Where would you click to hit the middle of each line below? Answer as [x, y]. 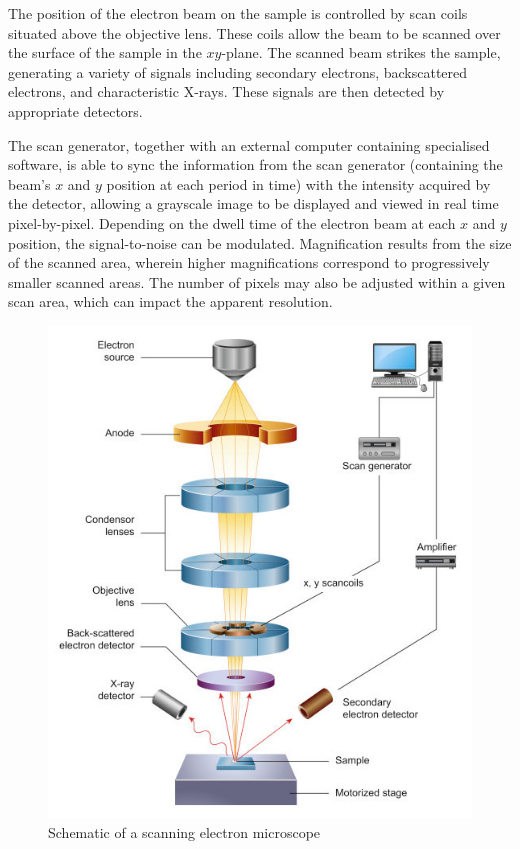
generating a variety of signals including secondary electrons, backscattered [238, 71]
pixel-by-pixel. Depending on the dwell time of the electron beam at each [232, 222]
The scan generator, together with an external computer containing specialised [249, 144]
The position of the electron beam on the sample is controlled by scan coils [238, 13]
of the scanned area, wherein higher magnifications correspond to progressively [249, 262]
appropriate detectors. [75, 110]
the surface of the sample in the [105, 52]
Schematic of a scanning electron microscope [184, 831]
